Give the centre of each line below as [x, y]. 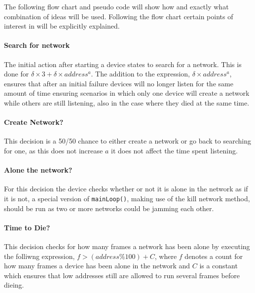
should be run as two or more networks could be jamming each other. [109, 208]
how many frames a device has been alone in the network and [97, 266]
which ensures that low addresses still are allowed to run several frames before [122, 275]
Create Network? [34, 122]
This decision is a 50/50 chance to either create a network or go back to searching [127, 141]
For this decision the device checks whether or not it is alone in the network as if [126, 189]
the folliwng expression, [39, 256]
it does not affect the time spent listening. [174, 150]
